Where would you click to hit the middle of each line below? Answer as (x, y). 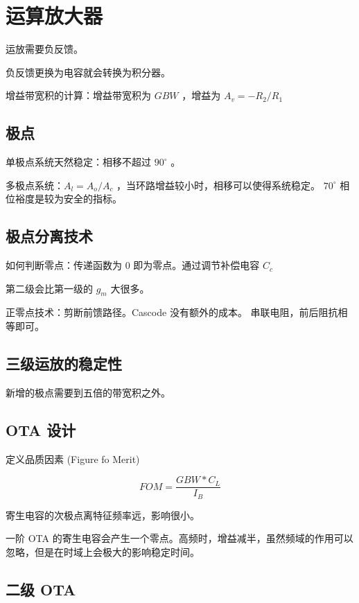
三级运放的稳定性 (64, 364)
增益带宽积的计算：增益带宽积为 (78, 95)
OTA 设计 (41, 429)
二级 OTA (41, 589)
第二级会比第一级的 (49, 288)
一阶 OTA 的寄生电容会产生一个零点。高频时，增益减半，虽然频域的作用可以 (179, 538)
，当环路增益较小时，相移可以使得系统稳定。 (219, 185)
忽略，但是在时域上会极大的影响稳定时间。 (103, 551)
